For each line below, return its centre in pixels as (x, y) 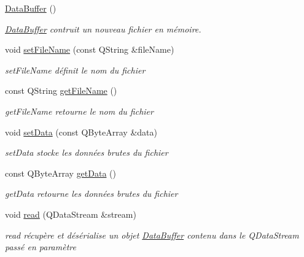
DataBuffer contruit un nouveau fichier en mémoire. (103, 29)
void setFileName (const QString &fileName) (90, 49)
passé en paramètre (41, 247)
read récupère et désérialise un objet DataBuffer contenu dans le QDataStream (152, 235)
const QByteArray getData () (60, 173)
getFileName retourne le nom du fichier (79, 111)
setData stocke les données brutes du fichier (87, 152)
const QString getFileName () (61, 90)
